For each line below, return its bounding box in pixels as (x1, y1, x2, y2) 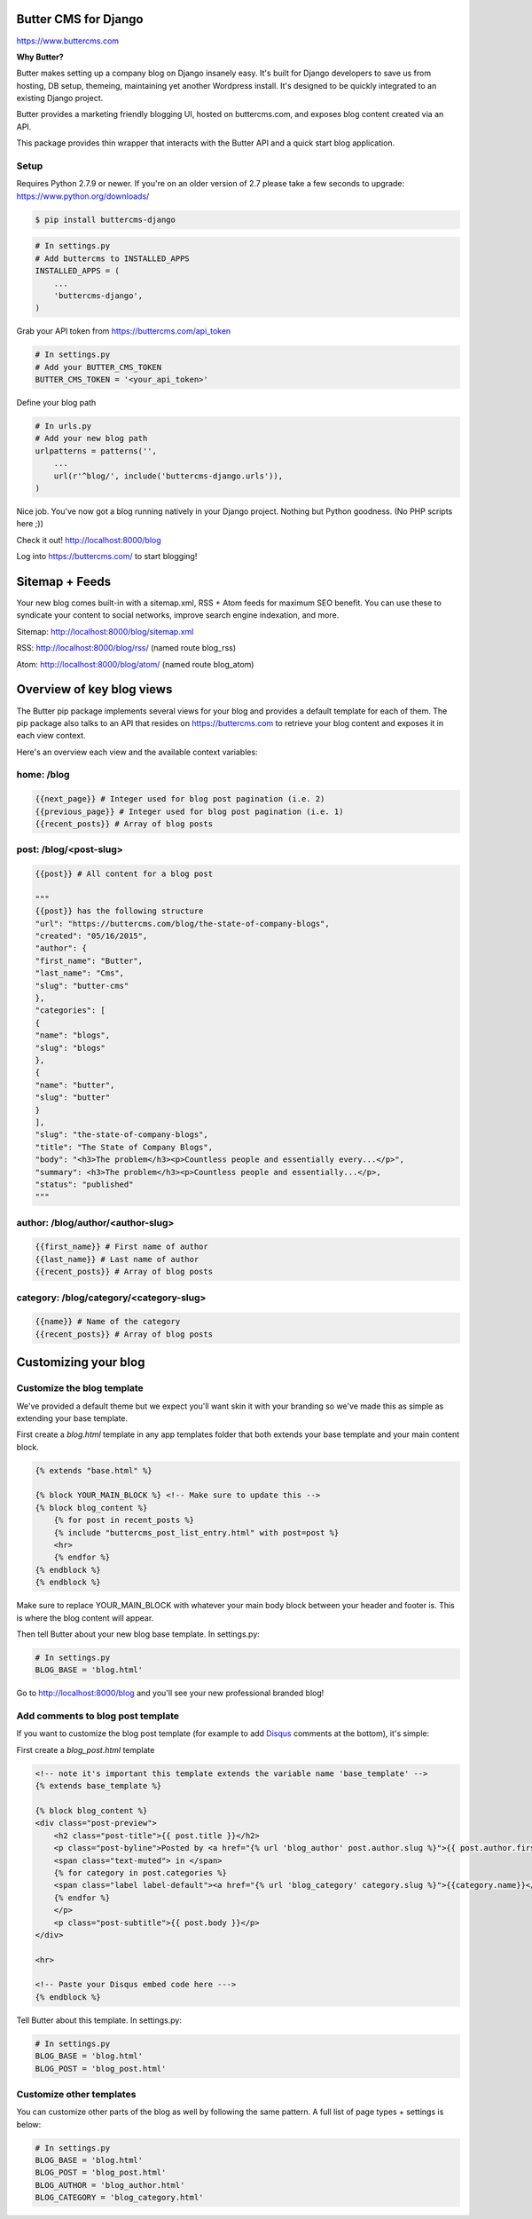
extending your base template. (16, 1412, 129, 1424)
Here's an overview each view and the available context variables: (16, 746, 258, 757)
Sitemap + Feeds (16, 573, 111, 589)
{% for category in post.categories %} (53, 1868, 228, 1877)
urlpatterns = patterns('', (35, 446, 157, 456)
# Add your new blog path (35, 433, 148, 444)
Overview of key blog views (16, 682, 173, 697)
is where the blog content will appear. (16, 1612, 154, 1623)
